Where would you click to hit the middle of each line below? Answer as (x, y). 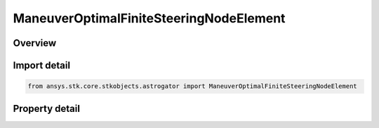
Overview (35, 43)
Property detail (47, 108)
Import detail (41, 65)
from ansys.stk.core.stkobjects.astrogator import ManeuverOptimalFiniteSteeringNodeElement (192, 86)
